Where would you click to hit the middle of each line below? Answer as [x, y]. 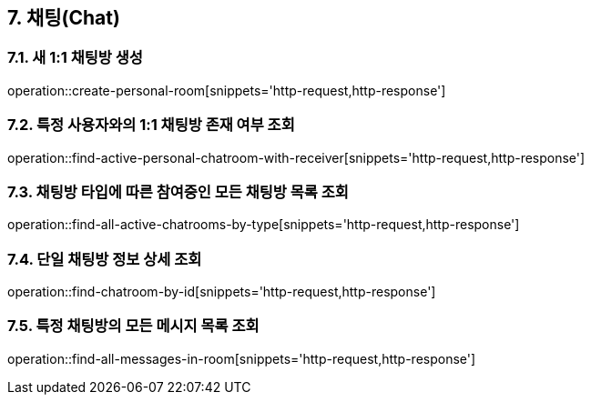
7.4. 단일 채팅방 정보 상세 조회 [105, 259]
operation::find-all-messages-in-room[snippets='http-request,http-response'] [242, 358]
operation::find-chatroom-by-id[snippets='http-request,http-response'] [222, 292]
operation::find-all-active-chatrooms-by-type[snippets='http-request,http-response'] [264, 225]
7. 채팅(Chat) [64, 18]
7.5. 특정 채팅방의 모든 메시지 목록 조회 [133, 326]
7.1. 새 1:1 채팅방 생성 [75, 58]
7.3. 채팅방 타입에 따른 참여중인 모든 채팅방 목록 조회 [178, 191]
